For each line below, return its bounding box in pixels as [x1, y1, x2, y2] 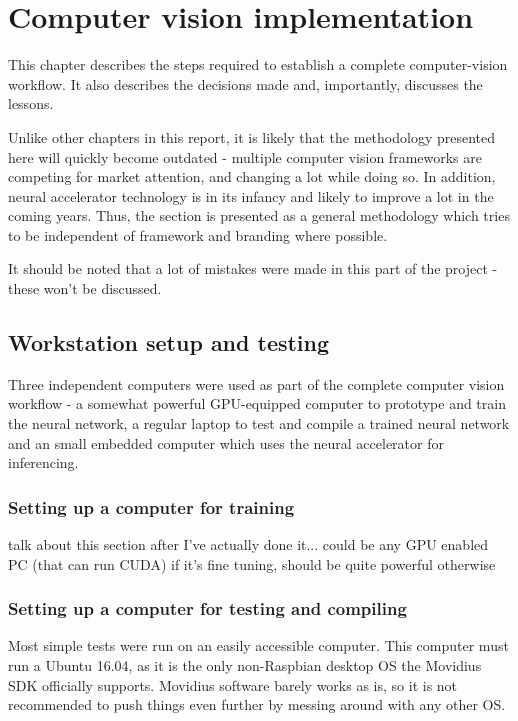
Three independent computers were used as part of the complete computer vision [8, 373, 505, 394]
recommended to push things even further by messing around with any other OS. [8, 694, 506, 715]
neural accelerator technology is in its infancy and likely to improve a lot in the [8, 185, 494, 206]
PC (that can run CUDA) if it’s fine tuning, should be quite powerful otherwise [8, 553, 496, 574]
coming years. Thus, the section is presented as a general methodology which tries [8, 205, 510, 226]
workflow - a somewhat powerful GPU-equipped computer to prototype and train [8, 393, 506, 414]
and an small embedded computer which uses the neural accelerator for [8, 432, 444, 453]
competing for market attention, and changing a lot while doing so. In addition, [8, 166, 496, 187]
